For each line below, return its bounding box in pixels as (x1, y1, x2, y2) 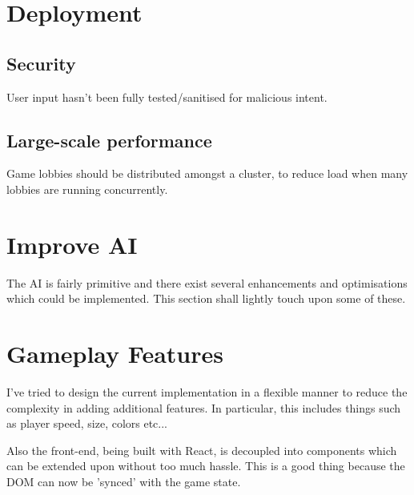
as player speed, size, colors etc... (6, 415, 168, 432)
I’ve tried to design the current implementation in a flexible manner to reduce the (6, 384, 408, 400)
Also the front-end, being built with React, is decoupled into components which (6, 441, 397, 458)
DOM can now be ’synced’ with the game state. (6, 473, 241, 489)
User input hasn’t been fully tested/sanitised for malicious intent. (6, 88, 328, 105)
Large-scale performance (6, 127, 212, 152)
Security (6, 50, 76, 75)
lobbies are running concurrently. (6, 180, 168, 197)
